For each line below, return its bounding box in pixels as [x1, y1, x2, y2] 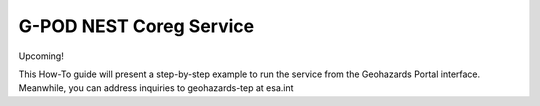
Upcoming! [18, 50, 64, 62]
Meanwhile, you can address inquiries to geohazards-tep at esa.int [18, 82, 294, 94]
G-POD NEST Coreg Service [18, 15, 255, 37]
